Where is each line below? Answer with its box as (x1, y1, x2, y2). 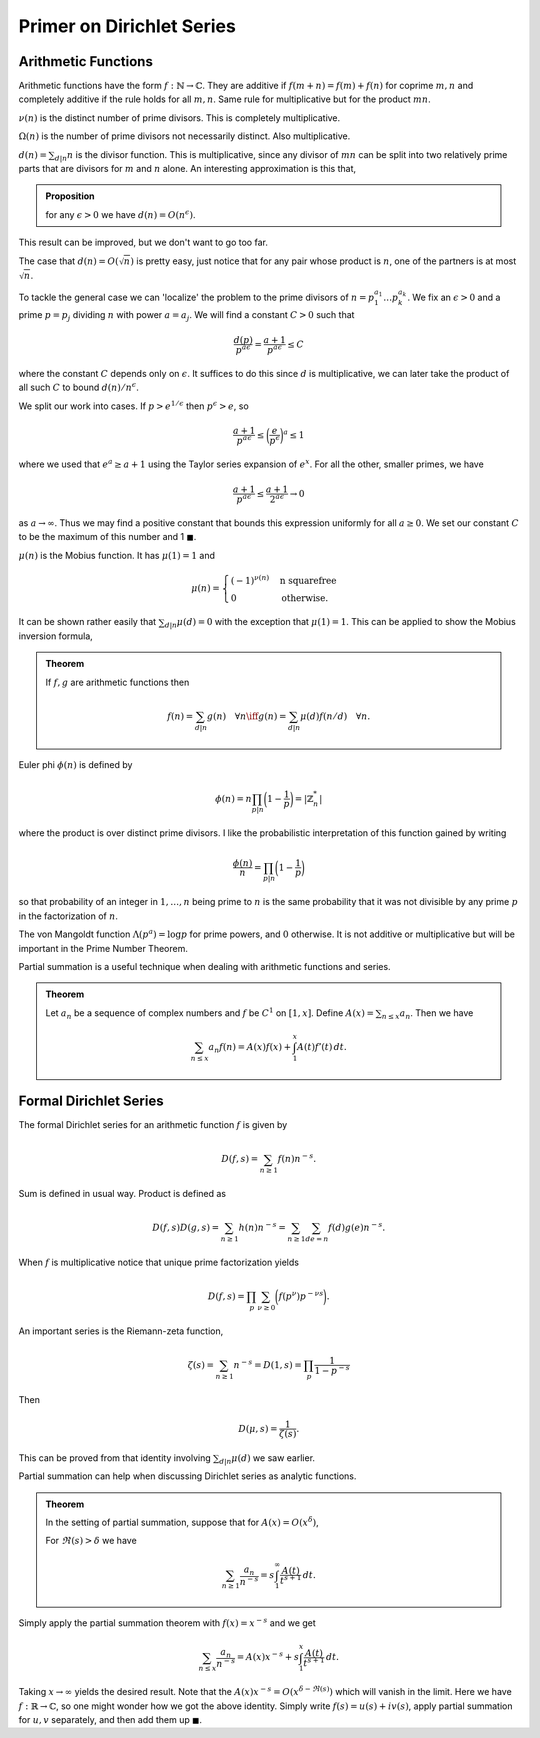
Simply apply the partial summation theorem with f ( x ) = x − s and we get (18, 1616, 317, 1629)
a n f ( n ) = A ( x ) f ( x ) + (208, 1041, 292, 1055)
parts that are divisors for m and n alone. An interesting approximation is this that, (18, 163, 357, 175)
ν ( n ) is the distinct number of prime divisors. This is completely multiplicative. (18, 111, 341, 124)
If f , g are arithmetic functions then (45, 676, 190, 688)
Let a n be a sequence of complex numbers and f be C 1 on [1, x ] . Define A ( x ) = (45, 1006, 375, 1021)
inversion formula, (18, 630, 94, 642)
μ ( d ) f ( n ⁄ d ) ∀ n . (300, 710, 371, 722)
